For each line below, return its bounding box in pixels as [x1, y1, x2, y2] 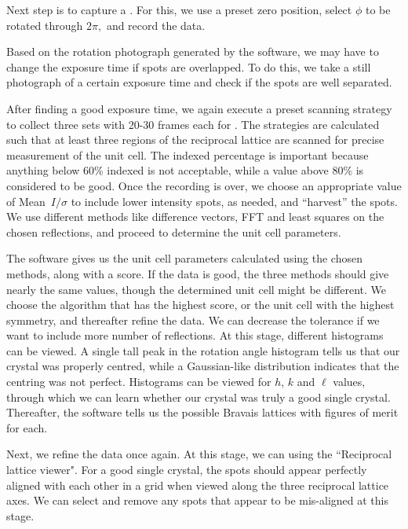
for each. [6, 419, 48, 435]
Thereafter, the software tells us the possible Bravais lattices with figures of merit [6, 404, 399, 421]
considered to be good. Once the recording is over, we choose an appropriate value [6, 177, 402, 193]
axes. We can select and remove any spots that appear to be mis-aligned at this [6, 492, 388, 509]
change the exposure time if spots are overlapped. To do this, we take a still [6, 58, 371, 75]
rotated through [6, 17, 83, 33]
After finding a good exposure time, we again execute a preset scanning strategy [6, 100, 392, 116]
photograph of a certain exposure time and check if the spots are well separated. [6, 74, 392, 90]
